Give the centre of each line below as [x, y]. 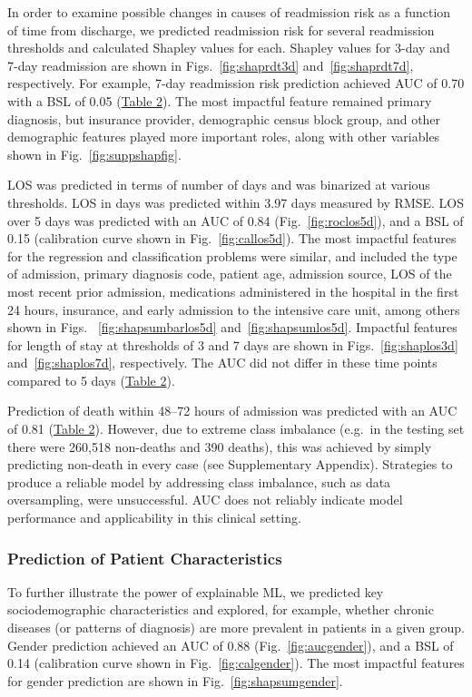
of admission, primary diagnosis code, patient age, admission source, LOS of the [230, 274]
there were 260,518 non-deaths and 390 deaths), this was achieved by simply [220, 446]
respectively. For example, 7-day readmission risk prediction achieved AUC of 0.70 [236, 83]
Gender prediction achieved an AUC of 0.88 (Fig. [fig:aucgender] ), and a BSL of [231, 645]
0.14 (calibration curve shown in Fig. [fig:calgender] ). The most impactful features [236, 663]
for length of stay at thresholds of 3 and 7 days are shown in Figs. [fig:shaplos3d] [233, 344]
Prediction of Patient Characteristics [145, 558]
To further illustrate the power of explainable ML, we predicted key [196, 591]
